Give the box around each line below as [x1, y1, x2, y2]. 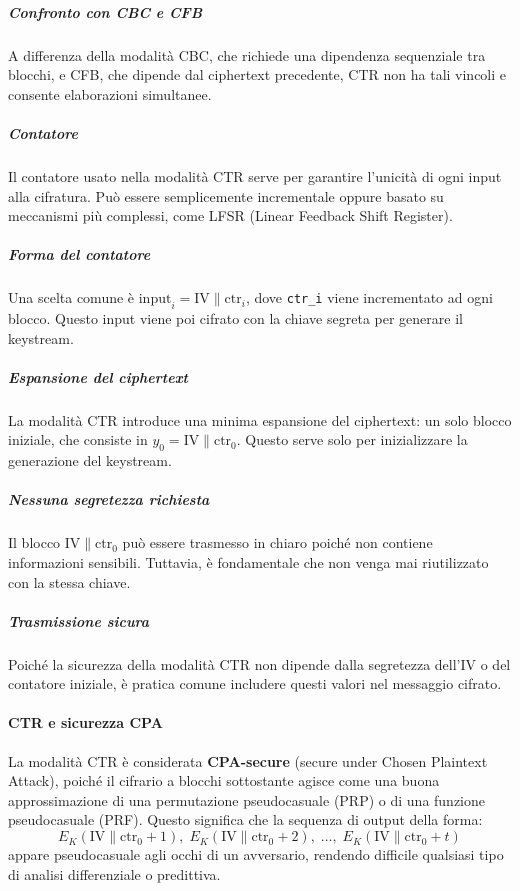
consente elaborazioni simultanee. [8, 83, 212, 104]
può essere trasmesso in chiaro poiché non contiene [122, 532, 433, 553]
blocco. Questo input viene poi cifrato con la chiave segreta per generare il [8, 308, 463, 329]
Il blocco [8, 532, 61, 553]
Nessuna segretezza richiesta [8, 489, 210, 510]
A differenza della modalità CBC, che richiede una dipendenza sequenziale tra [8, 44, 486, 65]
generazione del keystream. [8, 450, 172, 471]
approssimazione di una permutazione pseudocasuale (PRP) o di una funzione [8, 789, 486, 810]
